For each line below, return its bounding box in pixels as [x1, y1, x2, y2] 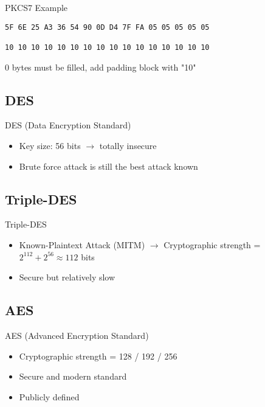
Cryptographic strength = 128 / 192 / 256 [19, 349, 177, 362]
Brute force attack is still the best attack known [19, 159, 198, 172]
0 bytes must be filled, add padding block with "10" [5, 60, 196, 73]
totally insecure [99, 139, 157, 151]
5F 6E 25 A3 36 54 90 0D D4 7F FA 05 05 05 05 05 [5, 23, 210, 32]
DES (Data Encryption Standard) [5, 119, 131, 131]
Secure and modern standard [19, 370, 127, 383]
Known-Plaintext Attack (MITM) [19, 238, 145, 251]
